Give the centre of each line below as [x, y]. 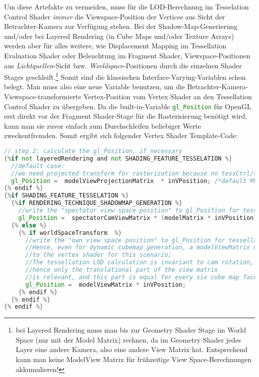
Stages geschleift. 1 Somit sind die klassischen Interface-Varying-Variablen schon [125, 76]
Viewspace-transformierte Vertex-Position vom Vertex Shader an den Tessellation [128, 96]
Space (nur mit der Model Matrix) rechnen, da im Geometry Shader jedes [129, 339]
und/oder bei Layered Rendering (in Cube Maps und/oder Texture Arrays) [119, 36]
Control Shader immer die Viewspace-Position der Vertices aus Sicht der [115, 16]
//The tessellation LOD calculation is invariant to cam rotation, [139, 263]
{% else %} [29, 225]
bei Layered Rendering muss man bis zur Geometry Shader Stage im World [131, 330]
